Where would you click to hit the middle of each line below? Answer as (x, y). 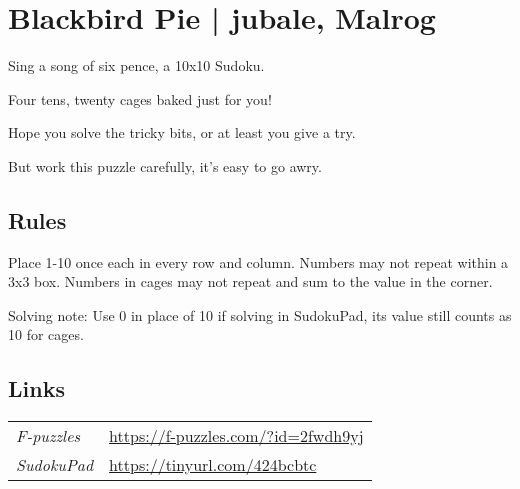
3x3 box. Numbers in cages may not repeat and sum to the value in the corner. (250, 281)
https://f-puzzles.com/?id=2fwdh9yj (236, 436)
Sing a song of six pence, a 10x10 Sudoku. (136, 65)
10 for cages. (46, 334)
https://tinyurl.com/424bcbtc (213, 465)
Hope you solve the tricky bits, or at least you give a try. (182, 132)
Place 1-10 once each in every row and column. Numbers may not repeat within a (258, 261)
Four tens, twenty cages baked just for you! (140, 98)
